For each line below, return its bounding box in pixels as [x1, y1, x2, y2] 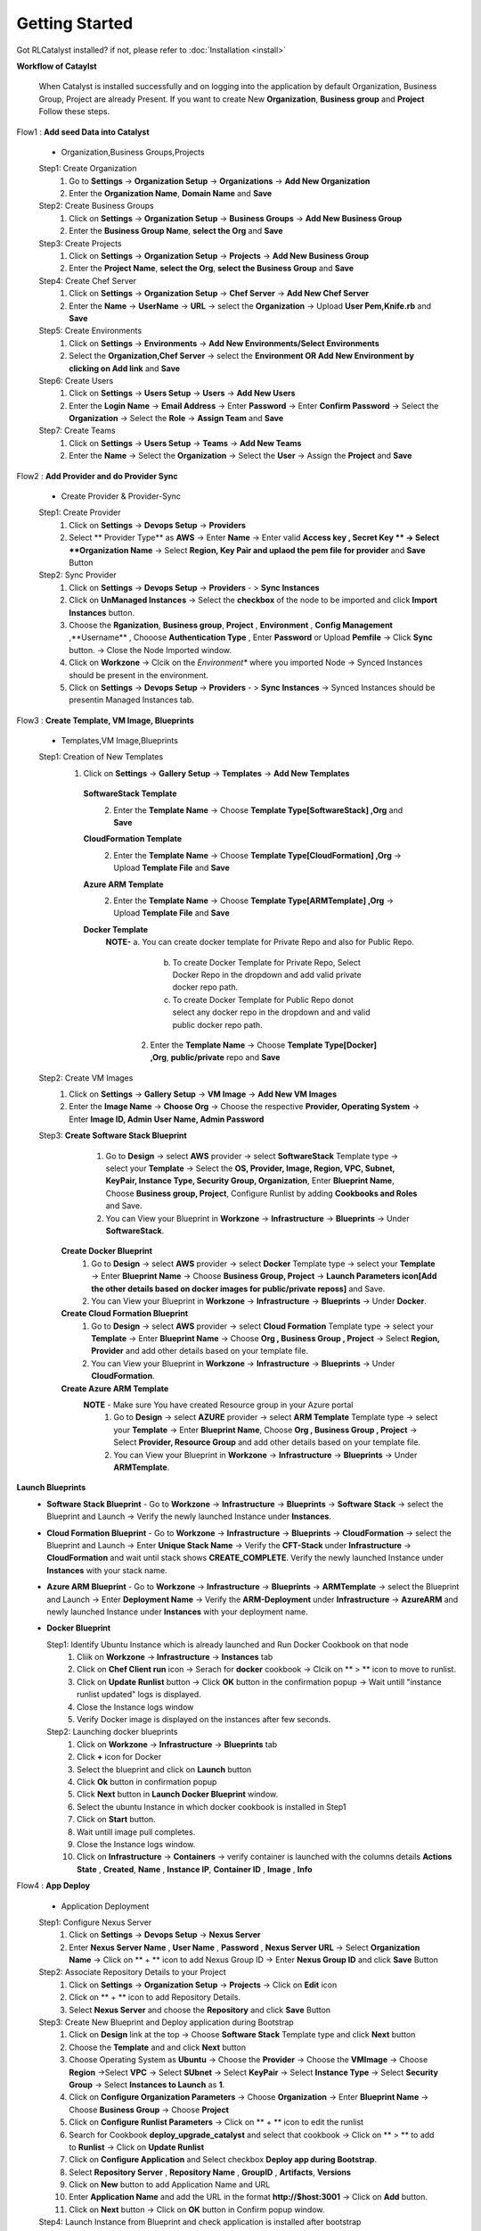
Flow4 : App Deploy [16, 1880, 91, 1891]
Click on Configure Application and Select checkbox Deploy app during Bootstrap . [69, 2154, 378, 2165]
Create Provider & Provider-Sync [61, 491, 182, 502]
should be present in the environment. [69, 669, 209, 680]
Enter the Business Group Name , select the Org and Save [69, 226, 284, 236]
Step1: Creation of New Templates [38, 751, 164, 762]
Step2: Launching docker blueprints [46, 1727, 178, 1738]
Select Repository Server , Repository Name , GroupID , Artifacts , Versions [69, 2167, 352, 2177]
